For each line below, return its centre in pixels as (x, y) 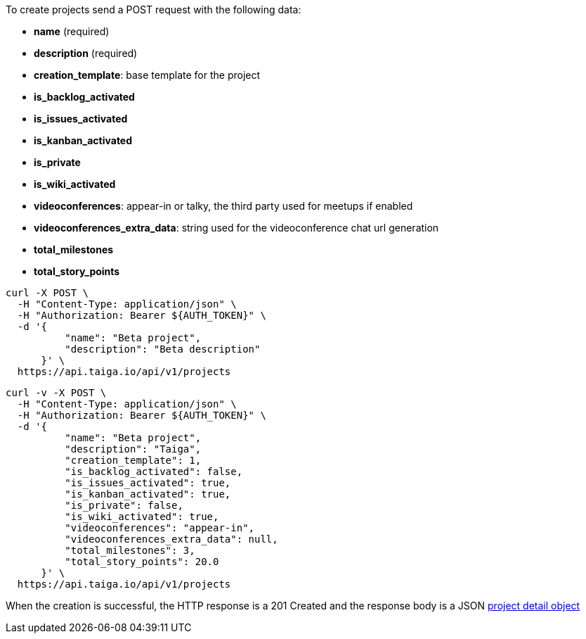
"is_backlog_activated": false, (154, 472)
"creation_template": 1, (133, 460)
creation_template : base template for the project (147, 75)
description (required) (86, 53)
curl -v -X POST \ (56, 393)
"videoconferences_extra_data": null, (171, 539)
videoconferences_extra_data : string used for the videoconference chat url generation (236, 228)
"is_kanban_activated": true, (148, 494)
